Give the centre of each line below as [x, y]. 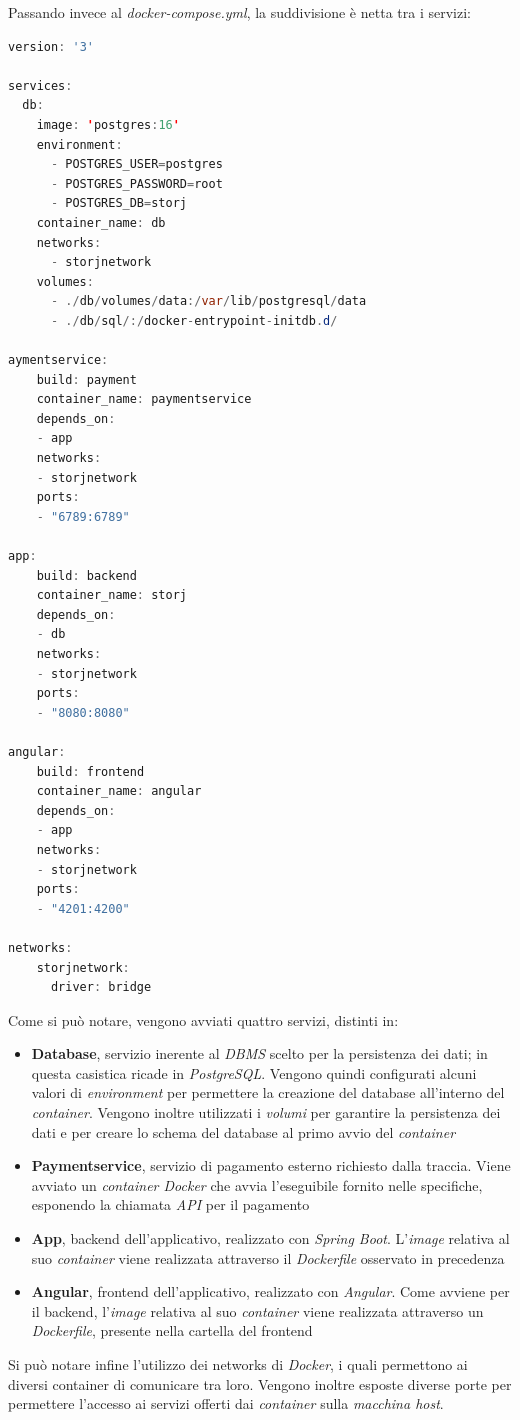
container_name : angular [119, 791]
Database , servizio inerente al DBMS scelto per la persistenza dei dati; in [259, 1053]
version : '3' [51, 46]
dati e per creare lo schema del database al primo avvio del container [243, 1131]
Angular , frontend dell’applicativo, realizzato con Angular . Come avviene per [270, 1291]
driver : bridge [101, 987]
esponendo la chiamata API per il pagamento [170, 1204]
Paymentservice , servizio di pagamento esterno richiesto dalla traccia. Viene [271, 1165]
